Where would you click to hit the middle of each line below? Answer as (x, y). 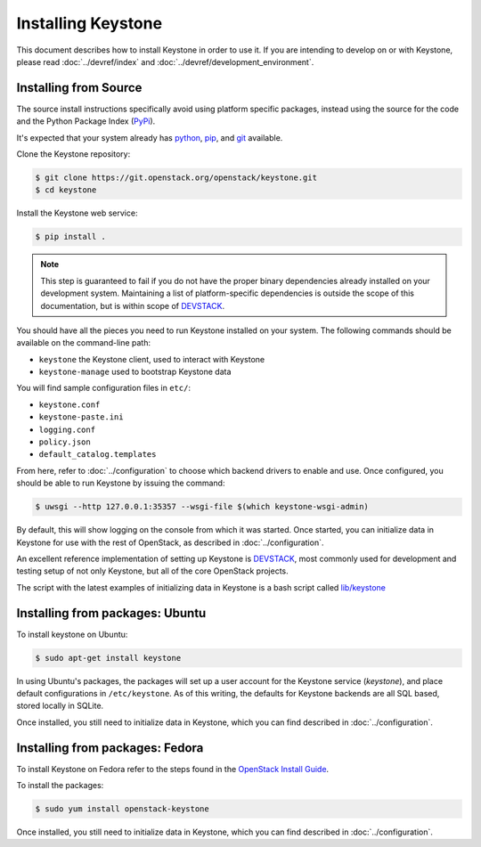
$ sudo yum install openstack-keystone (122, 809)
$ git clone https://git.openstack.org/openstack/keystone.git (176, 178)
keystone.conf (69, 404)
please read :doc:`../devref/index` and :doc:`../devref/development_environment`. (165, 61)
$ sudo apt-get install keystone (108, 658)
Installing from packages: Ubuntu (111, 613)
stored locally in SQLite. (60, 706)
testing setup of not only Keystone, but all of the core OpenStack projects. (152, 571)
